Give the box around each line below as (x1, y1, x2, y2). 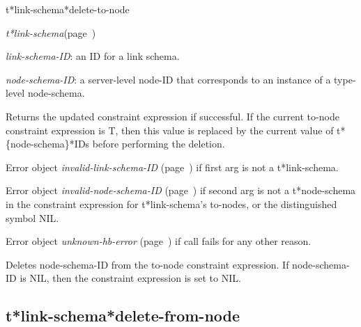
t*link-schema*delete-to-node (6, 2, 130, 16)
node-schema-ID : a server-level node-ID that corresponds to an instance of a (6, 72, 331, 86)
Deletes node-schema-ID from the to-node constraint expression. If (6, 257, 289, 271)
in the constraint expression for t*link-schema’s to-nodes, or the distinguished (6, 196, 337, 211)
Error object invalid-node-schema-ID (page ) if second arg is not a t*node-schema (6, 183, 356, 198)
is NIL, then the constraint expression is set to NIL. (20, 271, 241, 285)
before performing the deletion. (92, 136, 225, 151)
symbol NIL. (6, 210, 59, 225)
